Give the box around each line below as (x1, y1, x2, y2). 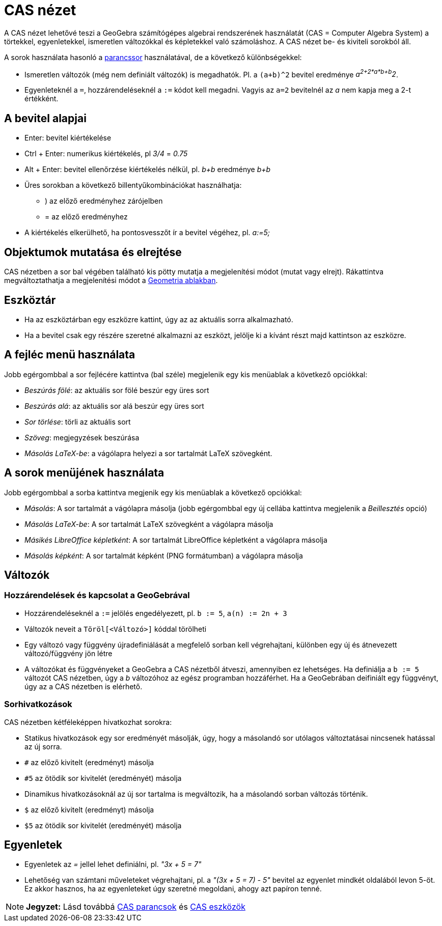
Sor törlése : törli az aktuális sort (24, 417, 131, 426)
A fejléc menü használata (4, 348, 135, 361)
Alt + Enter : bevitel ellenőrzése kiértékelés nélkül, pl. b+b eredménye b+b (24, 165, 271, 174)
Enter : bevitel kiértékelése (24, 133, 112, 143)
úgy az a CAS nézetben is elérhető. (24, 682, 143, 691)
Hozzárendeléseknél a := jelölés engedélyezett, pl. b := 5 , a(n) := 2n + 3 (24, 608, 287, 618)
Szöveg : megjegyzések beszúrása (24, 433, 140, 442)
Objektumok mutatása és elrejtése (4, 245, 182, 259)
